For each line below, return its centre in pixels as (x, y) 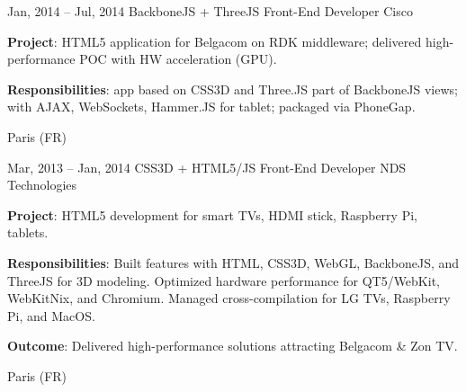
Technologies (42, 185)
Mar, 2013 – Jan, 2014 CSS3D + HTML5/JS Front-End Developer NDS (207, 167)
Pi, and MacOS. (51, 315)
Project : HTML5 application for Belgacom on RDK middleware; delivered (215, 41)
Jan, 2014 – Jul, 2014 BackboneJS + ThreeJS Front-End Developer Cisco (210, 11)
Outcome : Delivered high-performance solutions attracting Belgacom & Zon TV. (233, 346)
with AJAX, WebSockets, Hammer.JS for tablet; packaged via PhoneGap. (211, 107)
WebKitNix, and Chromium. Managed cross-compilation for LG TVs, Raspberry (229, 298)
